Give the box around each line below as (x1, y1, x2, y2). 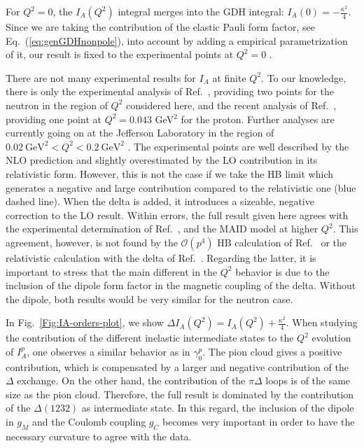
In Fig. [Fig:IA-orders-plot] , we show (6, 315, 164, 330)
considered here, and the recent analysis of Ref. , (126, 97, 337, 112)
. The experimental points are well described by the (127, 139, 349, 153)
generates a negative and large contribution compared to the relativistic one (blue (6, 180, 356, 195)
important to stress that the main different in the (6, 264, 218, 279)
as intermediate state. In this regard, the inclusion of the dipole (81, 400, 354, 415)
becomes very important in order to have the (162, 414, 355, 429)
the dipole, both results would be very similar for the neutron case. (6, 291, 293, 306)
